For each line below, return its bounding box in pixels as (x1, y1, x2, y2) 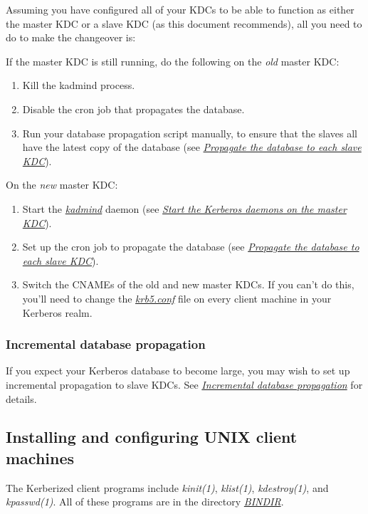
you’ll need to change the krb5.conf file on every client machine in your (22, 290, 332, 305)
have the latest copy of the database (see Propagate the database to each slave (22, 140, 362, 154)
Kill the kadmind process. (22, 78, 135, 93)
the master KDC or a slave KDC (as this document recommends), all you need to (6, 16, 362, 31)
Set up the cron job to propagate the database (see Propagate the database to (22, 239, 359, 254)
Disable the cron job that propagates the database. (22, 101, 245, 116)
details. (6, 391, 37, 406)
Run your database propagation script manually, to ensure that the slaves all (22, 125, 357, 140)
